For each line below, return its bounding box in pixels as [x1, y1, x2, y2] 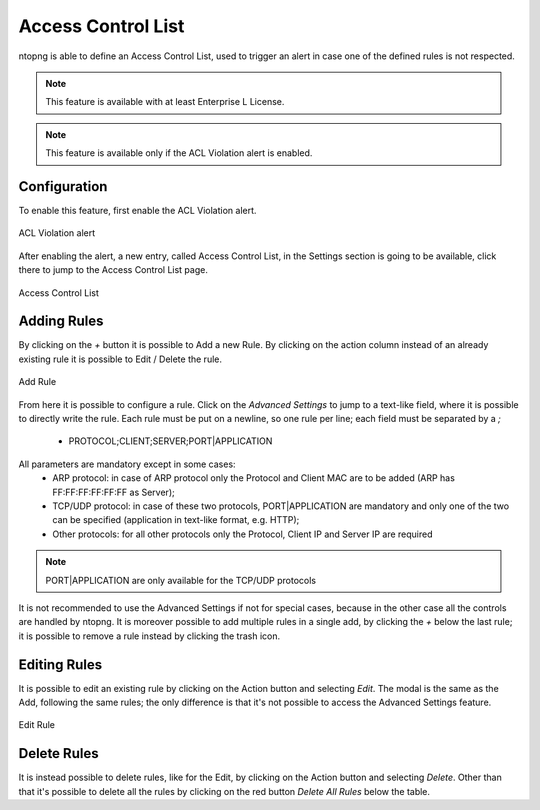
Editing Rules [18, 656, 103, 673]
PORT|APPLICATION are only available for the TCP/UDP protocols [45, 574, 317, 586]
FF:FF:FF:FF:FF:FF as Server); [52, 486, 175, 498]
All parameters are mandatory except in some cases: [18, 458, 236, 470]
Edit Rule [18, 719, 55, 731]
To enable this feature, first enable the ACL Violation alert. [18, 205, 257, 217]
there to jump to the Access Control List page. [18, 264, 209, 276]
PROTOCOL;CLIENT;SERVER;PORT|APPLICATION [68, 435, 273, 447]
